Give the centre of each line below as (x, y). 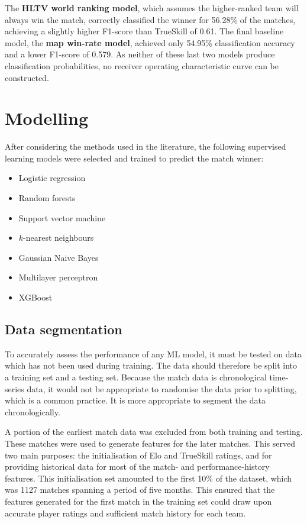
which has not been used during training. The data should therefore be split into (151, 365)
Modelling (47, 118)
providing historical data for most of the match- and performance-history (137, 466)
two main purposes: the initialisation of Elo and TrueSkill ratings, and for (138, 455)
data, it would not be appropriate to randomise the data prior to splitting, (162, 388)
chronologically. (33, 411)
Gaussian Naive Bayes (59, 257)
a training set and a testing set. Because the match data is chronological (136, 377)
